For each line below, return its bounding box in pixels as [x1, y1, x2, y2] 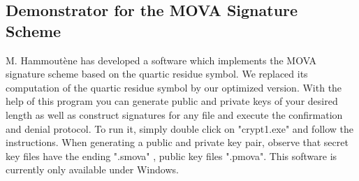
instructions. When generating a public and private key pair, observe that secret [6, 135, 349, 150]
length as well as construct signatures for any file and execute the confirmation [6, 107, 343, 122]
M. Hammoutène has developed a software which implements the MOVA [6, 52, 317, 67]
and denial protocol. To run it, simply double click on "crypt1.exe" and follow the [6, 121, 353, 136]
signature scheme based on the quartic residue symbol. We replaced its [6, 66, 308, 81]
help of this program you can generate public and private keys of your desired [6, 94, 338, 108]
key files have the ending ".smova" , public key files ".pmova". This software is [6, 148, 337, 163]
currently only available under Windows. [6, 162, 179, 177]
